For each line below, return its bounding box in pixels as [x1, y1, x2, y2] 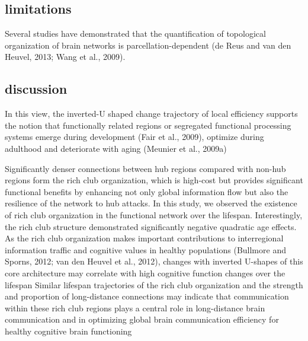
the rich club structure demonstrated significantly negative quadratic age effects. [5, 220, 297, 232]
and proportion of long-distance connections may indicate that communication [5, 290, 289, 302]
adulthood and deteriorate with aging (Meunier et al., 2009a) [5, 142, 227, 154]
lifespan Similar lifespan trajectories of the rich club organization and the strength [5, 278, 303, 291]
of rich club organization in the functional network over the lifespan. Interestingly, [5, 208, 303, 221]
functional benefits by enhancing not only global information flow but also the [5, 185, 288, 197]
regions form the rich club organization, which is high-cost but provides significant [5, 174, 303, 186]
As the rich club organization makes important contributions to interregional [5, 232, 284, 244]
